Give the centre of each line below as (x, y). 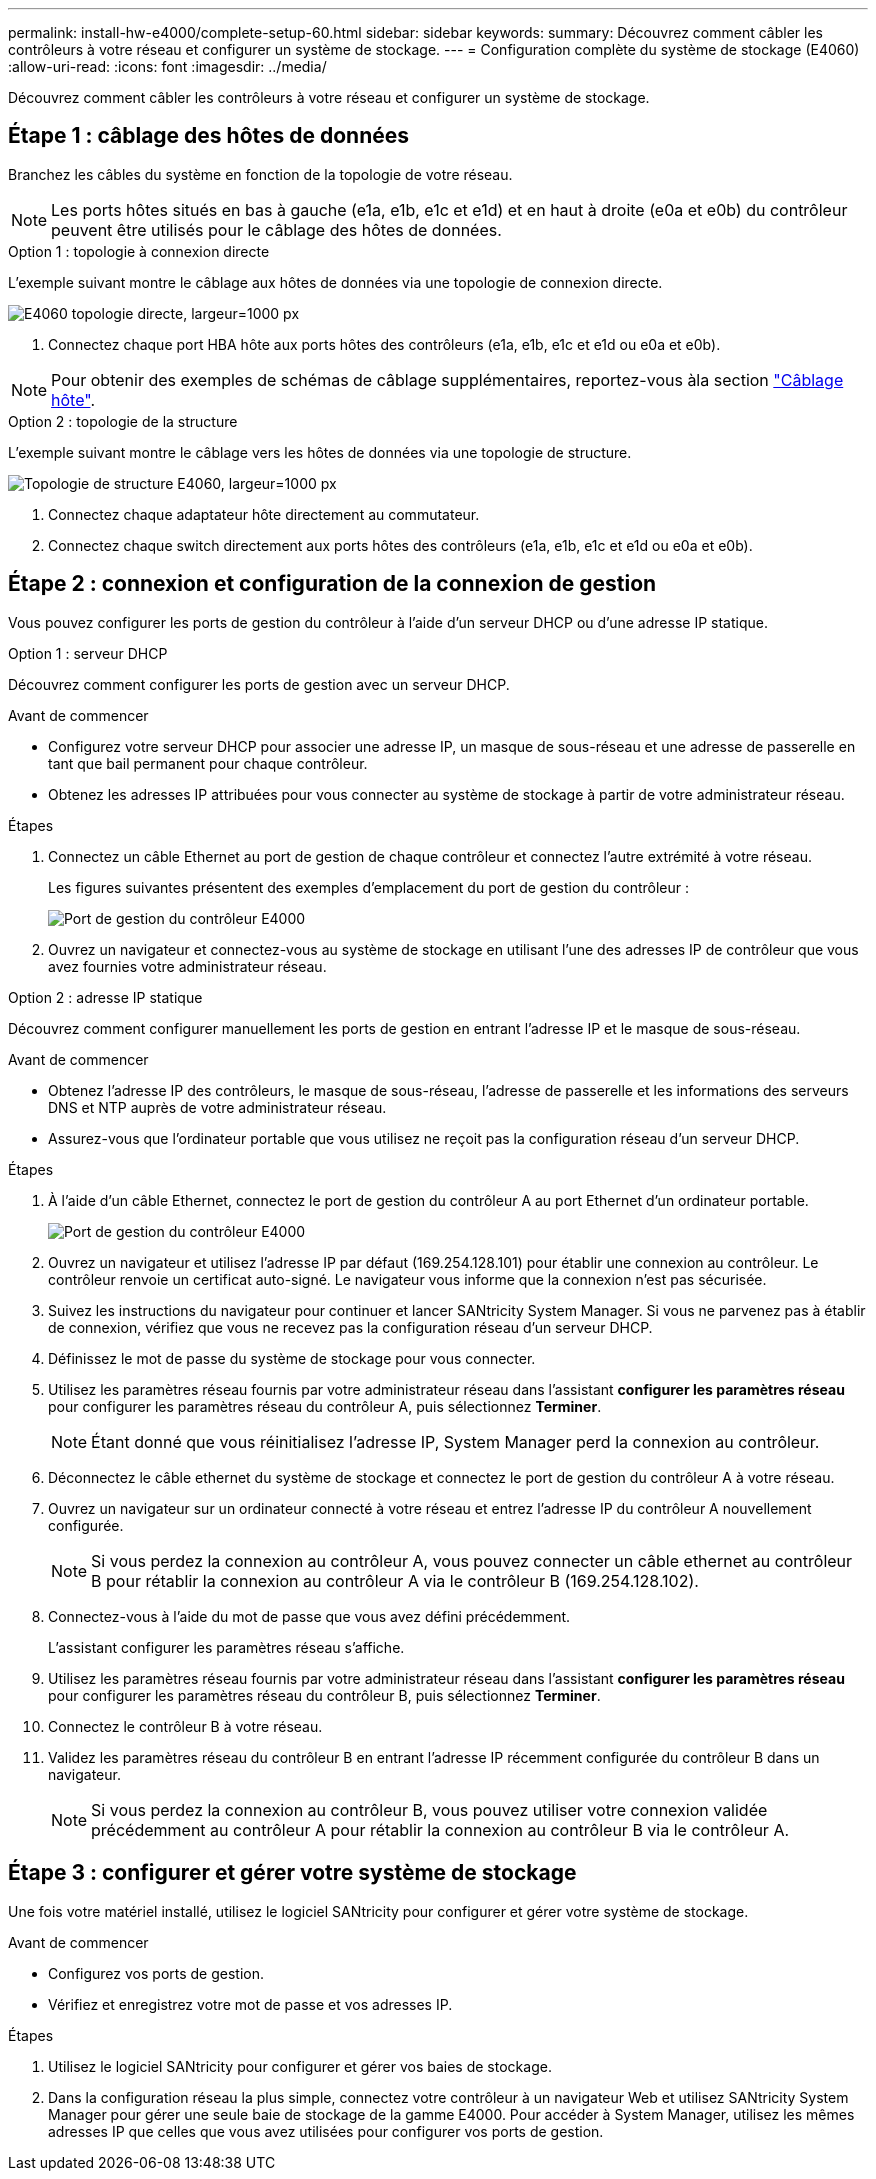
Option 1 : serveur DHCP (88, 653)
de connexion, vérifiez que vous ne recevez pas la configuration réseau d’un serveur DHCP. (350, 1327)
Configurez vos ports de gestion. (156, 1973)
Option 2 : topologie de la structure (123, 421)
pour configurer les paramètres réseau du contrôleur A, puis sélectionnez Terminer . (325, 1406)
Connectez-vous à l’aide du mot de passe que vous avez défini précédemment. (309, 1616)
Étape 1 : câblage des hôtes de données (209, 136)
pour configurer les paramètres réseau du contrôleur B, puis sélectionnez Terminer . (324, 1695)
